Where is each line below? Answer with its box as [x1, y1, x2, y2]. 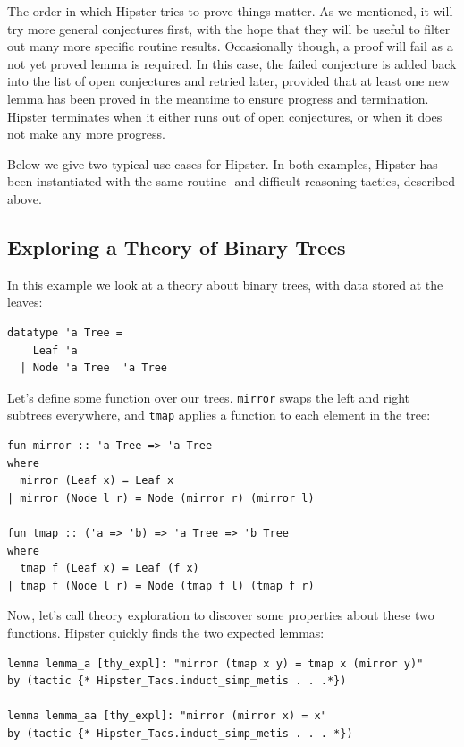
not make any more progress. [7, 124, 165, 143]
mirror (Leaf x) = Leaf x [20, 474, 174, 488]
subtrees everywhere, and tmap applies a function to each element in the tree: [7, 405, 431, 424]
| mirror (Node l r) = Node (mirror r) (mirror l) [7, 491, 315, 505]
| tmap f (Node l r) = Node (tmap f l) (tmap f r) [7, 579, 315, 592]
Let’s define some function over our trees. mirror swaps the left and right [7, 387, 410, 406]
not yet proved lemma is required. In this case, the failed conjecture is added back [7, 54, 457, 72]
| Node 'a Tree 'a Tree [20, 361, 167, 375]
